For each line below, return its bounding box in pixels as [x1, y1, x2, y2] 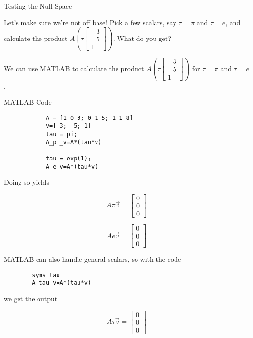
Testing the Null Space [4, 1, 72, 11]
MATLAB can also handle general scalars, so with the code [4, 254, 181, 264]
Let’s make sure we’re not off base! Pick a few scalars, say [4, 17, 176, 27]
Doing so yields [4, 177, 49, 187]
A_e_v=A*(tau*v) [45, 163, 98, 170]
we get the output [4, 293, 58, 303]
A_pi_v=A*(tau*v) [45, 139, 102, 146]
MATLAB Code [4, 97, 52, 107]
